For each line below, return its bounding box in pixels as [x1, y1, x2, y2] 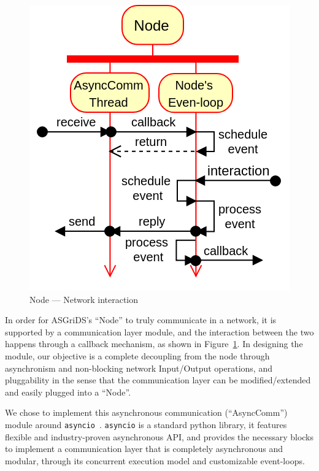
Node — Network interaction [29, 293, 139, 305]
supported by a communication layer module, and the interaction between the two [5, 325, 314, 338]
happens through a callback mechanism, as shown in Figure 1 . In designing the [5, 337, 303, 350]
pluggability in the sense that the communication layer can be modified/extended [5, 373, 311, 386]
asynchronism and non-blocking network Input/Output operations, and [5, 361, 272, 374]
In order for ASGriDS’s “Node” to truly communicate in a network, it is [5, 313, 277, 326]
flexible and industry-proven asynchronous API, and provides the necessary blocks [5, 430, 314, 443]
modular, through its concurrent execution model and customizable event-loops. [5, 454, 305, 467]
